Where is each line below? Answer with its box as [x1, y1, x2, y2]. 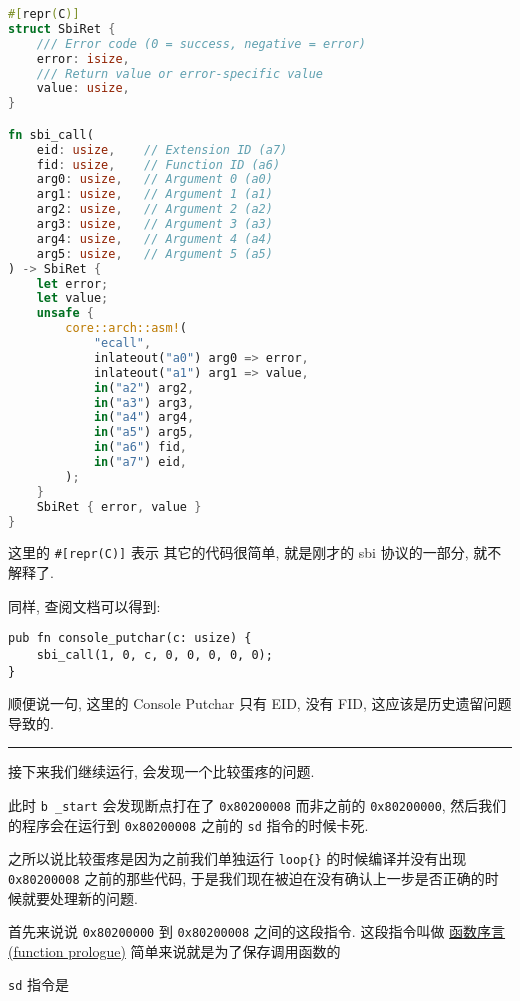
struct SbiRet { [8, 21, 116, 36]
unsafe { [36, 306, 94, 321]
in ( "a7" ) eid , [93, 455, 188, 470]
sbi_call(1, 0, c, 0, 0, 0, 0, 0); [36, 647, 273, 662]
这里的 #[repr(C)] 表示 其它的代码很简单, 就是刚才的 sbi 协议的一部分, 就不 [8, 542, 502, 563]
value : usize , [36, 81, 130, 96]
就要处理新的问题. [21, 887, 138, 908]
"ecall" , [93, 336, 152, 351]
